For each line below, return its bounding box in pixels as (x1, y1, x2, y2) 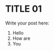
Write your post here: (5, 20, 49, 26)
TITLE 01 (5, 3, 42, 15)
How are (12, 35, 30, 41)
